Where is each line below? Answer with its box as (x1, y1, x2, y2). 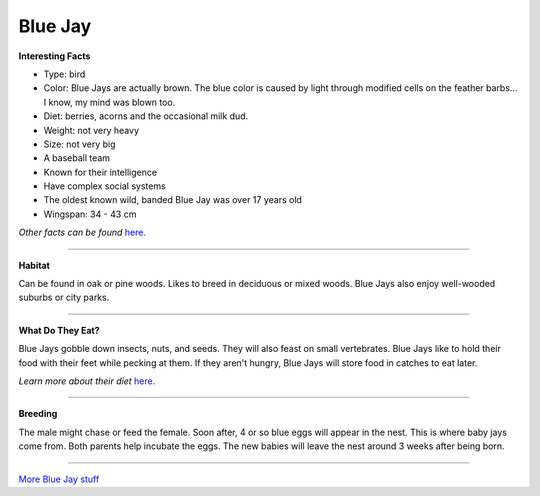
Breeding (18, 408, 58, 420)
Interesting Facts (18, 50, 91, 62)
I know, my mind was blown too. (43, 96, 176, 108)
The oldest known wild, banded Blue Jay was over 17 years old (43, 194, 302, 206)
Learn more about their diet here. (18, 375, 156, 387)
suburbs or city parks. (18, 291, 110, 304)
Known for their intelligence (43, 166, 158, 178)
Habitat (18, 259, 50, 271)
